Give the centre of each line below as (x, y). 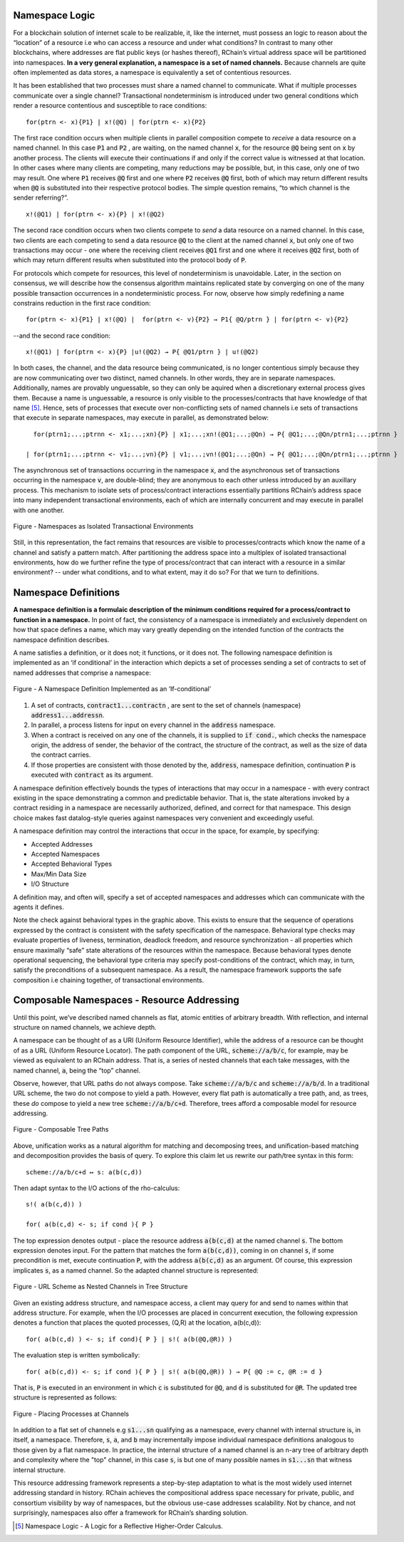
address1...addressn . (68, 715)
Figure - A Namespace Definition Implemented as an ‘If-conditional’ (112, 689)
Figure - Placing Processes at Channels (71, 1414)
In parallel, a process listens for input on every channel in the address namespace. (153, 725)
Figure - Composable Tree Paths (61, 1129)
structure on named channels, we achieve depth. (85, 1027)
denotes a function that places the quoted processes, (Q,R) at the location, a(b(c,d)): (137, 1323)
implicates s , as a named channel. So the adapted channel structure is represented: (136, 1270)
